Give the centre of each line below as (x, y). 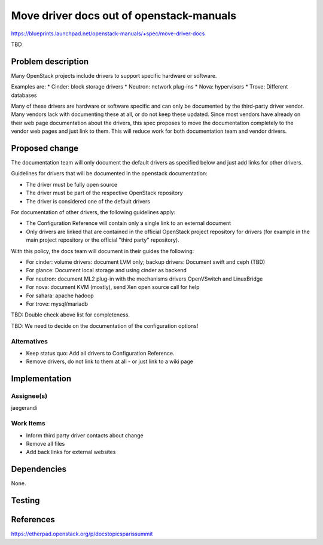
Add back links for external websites (71, 452)
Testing (25, 500)
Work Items (28, 424)
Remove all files (45, 443)
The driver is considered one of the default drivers (88, 201)
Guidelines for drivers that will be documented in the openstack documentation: (109, 173)
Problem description (50, 61)
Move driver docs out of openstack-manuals (124, 16)
